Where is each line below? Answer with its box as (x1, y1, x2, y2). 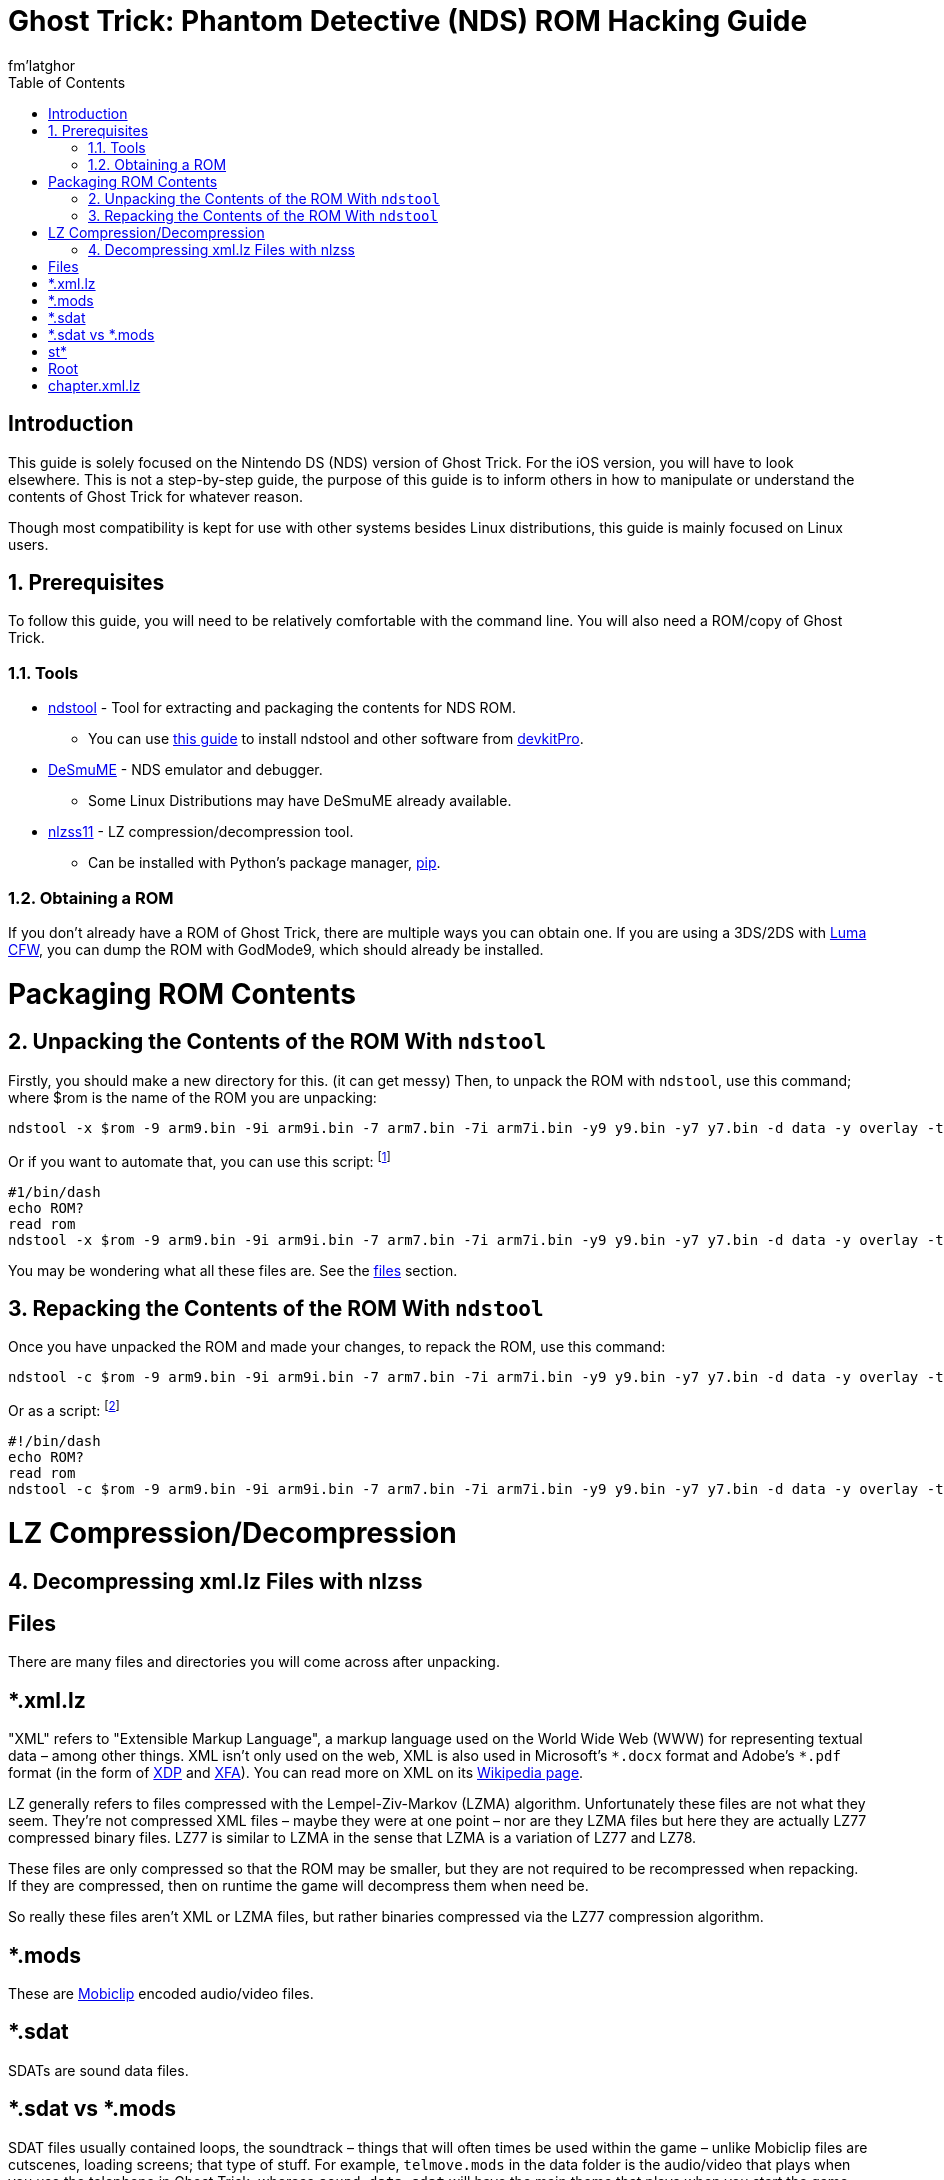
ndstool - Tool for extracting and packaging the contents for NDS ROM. (48, 699, 516, 717)
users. (8, 535, 49, 553)
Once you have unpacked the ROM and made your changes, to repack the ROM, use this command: (8, 1338, 666, 1356)
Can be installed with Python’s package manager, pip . (88, 854, 441, 872)
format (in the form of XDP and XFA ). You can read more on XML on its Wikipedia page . (8, 1764, 584, 1782)
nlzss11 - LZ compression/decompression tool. (48, 823, 354, 841)
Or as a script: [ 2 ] (8, 1399, 120, 1420)
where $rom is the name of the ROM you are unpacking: (8, 1088, 377, 1106)
